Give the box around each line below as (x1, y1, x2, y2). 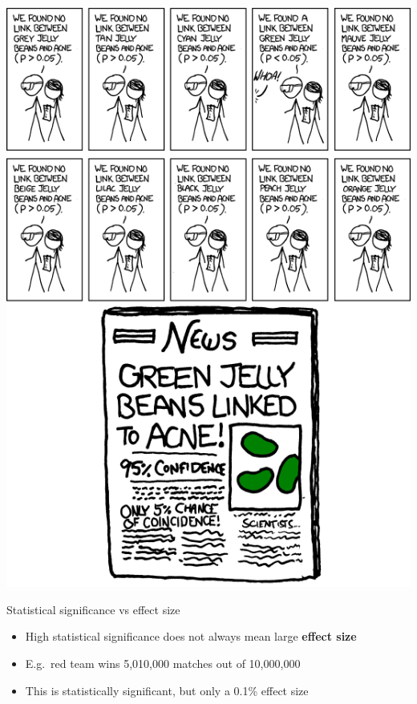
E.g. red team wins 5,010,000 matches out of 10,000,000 (25, 655, 301, 672)
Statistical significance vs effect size (6, 601, 180, 617)
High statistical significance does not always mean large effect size (25, 628, 357, 645)
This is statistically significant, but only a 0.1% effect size (25, 682, 309, 698)
